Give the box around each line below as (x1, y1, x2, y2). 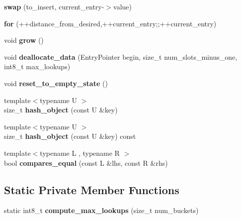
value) (113, 1, 132, 11)
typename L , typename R (40, 147, 120, 158)
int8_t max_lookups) (4, 61, 71, 72)
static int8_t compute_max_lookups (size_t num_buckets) (4, 205, 199, 216)
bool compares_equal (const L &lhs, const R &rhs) (4, 157, 168, 168)
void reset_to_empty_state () (4, 78, 108, 88)
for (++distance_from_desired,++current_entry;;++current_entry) (4, 18, 217, 28)
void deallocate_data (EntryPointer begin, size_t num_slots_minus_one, (4, 51, 238, 62)
